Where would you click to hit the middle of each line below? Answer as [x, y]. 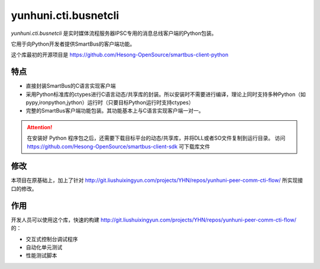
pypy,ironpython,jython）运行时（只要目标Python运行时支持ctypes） [110, 103]
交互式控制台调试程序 [52, 239]
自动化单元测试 [44, 247]
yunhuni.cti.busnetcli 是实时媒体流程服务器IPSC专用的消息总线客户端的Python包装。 [114, 33]
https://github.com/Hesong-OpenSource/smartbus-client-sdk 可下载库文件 [119, 146]
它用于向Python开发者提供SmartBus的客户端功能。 [73, 44]
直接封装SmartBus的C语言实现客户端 [71, 86]
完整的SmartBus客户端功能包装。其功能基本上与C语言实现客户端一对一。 [115, 111]
